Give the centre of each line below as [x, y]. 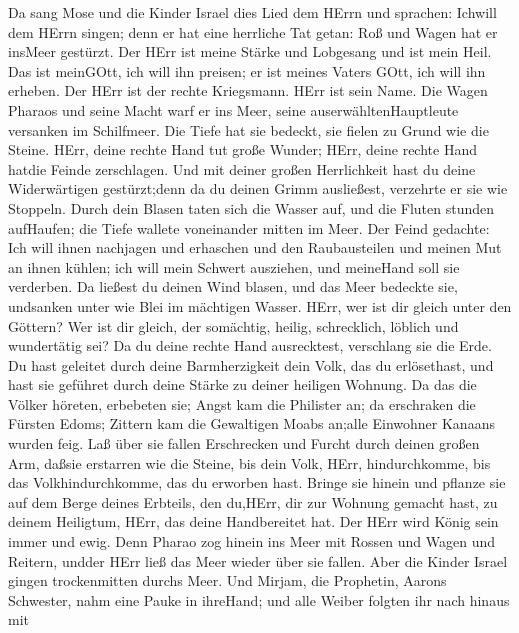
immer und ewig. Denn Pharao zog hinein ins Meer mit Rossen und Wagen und [252, 541]
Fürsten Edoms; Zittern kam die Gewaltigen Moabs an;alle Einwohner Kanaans [251, 423]
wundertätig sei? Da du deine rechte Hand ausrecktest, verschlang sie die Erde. [250, 345]
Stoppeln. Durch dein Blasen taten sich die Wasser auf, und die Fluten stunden [251, 207]
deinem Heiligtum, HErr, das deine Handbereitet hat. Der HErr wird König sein [253, 521]
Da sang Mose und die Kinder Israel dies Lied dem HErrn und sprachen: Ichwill [252, 12]
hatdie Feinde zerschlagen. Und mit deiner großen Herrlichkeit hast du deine [242, 168]
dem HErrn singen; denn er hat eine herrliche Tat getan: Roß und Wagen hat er [253, 31]
